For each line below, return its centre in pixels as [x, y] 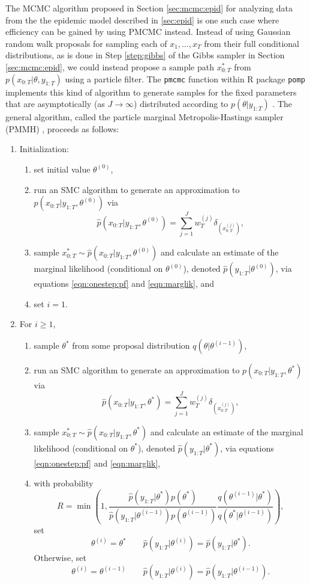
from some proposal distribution [131, 345]
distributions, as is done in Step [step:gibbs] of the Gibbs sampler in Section [145, 55]
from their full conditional [252, 43]
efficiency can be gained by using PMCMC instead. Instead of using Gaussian [148, 32]
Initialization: [44, 149]
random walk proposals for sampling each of [86, 43]
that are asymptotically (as [55, 104]
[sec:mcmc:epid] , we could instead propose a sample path [110, 66]
